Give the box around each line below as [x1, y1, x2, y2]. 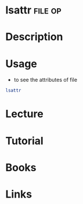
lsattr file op [5, 4, 62, 17]
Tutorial [5, 134, 44, 147]
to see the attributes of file [13, 77, 78, 84]
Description [5, 30, 63, 44]
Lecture [5, 108, 44, 120]
